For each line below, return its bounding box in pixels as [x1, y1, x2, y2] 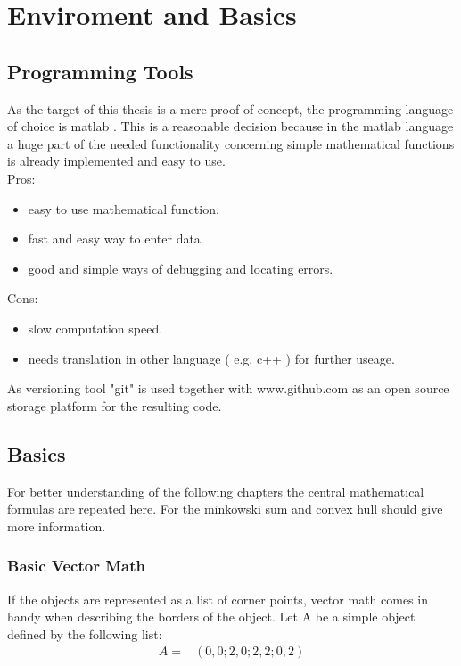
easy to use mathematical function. [28, 199, 219, 218]
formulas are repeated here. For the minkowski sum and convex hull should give [7, 499, 443, 518]
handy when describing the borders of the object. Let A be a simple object [7, 607, 416, 626]
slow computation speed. [28, 318, 163, 337]
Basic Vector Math [7, 555, 145, 577]
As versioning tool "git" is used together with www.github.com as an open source [7, 379, 449, 398]
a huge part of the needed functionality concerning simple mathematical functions [7, 134, 455, 152]
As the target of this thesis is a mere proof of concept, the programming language [7, 99, 454, 118]
